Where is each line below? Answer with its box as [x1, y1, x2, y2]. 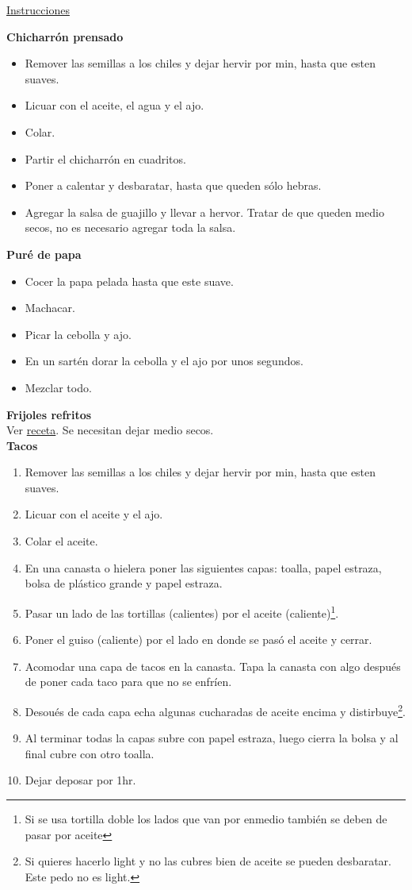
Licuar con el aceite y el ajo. [25, 506, 163, 522]
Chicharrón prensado [6, 28, 124, 44]
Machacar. [25, 299, 75, 316]
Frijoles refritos [6, 406, 92, 422]
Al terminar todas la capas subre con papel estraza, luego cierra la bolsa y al [25, 730, 399, 746]
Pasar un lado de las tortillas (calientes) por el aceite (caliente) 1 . [25, 602, 339, 621]
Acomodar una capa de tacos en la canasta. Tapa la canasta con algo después [25, 657, 401, 674]
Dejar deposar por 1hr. [25, 772, 136, 788]
